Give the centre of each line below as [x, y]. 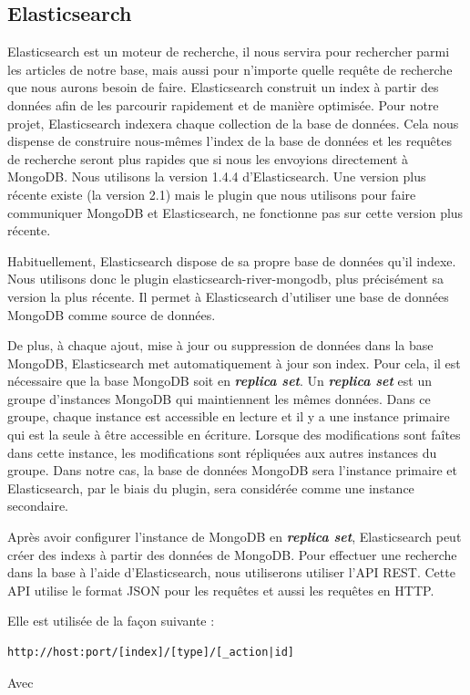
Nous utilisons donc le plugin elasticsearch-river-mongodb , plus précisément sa [226, 279]
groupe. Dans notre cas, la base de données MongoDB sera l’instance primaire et [232, 470]
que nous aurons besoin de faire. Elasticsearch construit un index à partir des [223, 87]
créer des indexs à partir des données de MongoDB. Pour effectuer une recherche [232, 554]
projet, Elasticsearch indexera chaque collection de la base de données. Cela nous [233, 123]
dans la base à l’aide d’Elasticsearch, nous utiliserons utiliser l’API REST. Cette [231, 572]
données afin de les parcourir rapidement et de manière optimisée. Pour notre [223, 104]
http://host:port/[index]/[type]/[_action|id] [151, 653]
